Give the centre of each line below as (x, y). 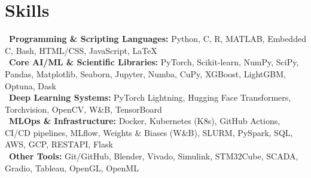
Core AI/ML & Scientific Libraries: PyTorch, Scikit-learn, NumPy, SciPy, (154, 62)
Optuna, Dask (31, 85)
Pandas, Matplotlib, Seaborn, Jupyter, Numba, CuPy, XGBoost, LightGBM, (145, 73)
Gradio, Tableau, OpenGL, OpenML (72, 168)
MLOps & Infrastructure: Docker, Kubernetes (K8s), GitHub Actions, (145, 121)
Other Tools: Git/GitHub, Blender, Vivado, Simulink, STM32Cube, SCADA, (154, 156)
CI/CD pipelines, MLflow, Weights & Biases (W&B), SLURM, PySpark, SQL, (149, 132)
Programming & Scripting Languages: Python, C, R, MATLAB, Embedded (158, 39)
